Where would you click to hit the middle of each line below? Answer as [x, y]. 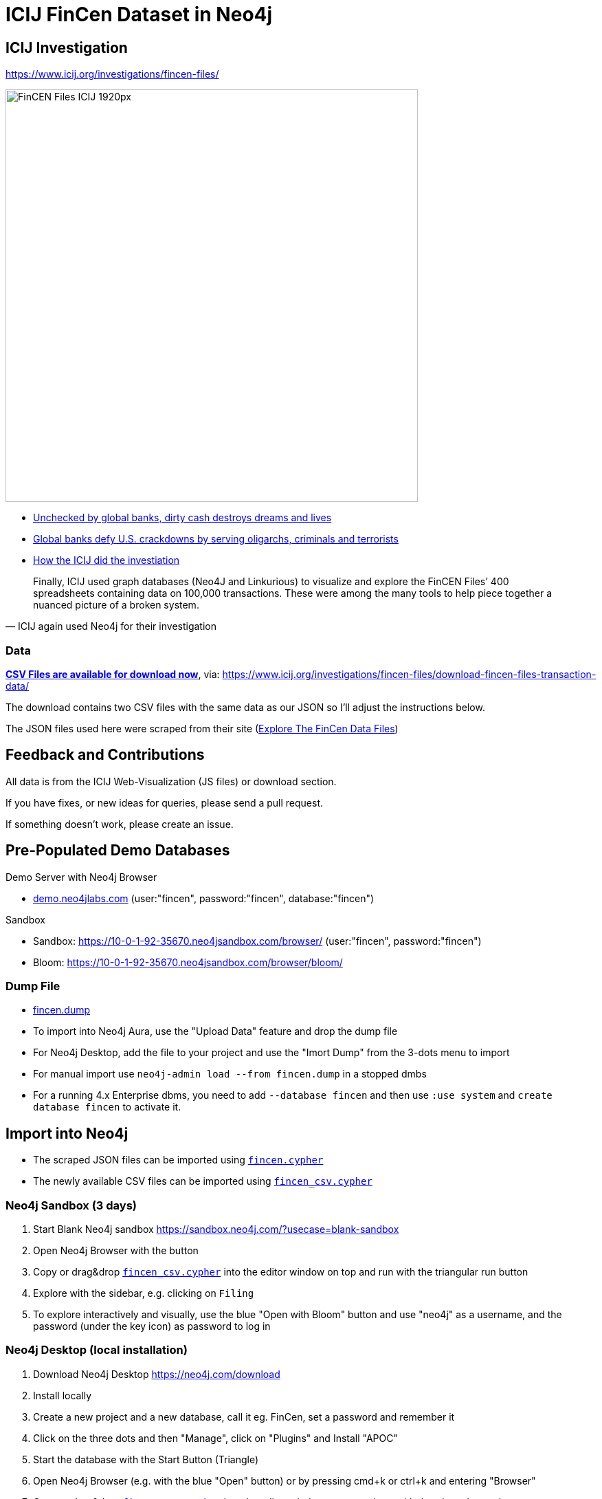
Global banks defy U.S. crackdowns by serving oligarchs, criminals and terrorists [216, 539]
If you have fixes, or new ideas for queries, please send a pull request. [164, 802]
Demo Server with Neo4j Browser [81, 877]
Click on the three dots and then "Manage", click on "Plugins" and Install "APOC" [215, 1438]
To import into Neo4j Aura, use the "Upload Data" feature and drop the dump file [215, 1031]
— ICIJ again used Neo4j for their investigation [111, 626]
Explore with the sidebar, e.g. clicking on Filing [144, 1293]
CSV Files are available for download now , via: [113, 674]
